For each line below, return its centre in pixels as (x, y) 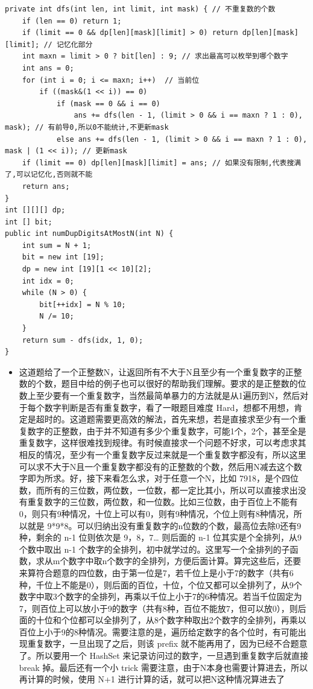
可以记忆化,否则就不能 (55, 175)
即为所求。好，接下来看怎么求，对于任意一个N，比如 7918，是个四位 (163, 478)
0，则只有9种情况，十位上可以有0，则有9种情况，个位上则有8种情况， (156, 513)
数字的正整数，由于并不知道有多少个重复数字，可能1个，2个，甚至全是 (167, 430)
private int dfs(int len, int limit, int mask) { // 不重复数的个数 (140, 9)
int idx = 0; (48, 281)
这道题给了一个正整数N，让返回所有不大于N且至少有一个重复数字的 (152, 371)
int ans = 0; (48, 68)
